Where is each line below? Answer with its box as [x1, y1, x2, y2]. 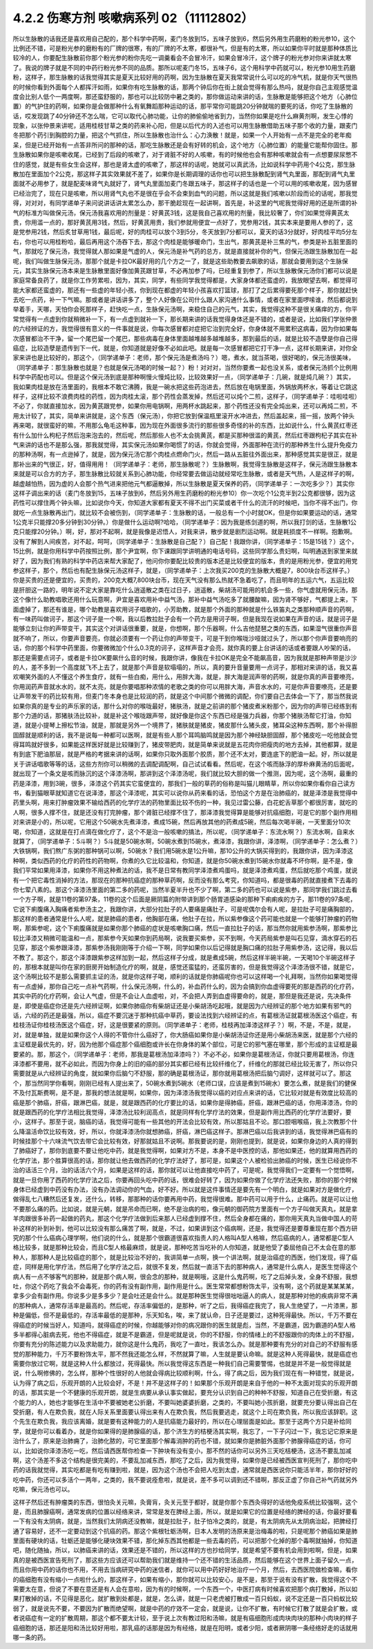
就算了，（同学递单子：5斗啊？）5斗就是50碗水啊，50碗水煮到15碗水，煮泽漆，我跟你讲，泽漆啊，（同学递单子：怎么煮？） [12, 837, 358, 845]
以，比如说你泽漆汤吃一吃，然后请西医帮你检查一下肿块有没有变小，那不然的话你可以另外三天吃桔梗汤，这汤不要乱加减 [12, 1447, 352, 1455]
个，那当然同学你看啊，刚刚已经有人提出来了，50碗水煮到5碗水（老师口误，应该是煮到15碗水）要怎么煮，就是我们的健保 [12, 1079, 357, 1087]
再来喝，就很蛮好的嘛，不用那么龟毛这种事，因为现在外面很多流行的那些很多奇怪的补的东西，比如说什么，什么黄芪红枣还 [12, 422, 358, 430]
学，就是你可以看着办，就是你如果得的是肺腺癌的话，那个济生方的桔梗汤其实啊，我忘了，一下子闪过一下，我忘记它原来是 [12, 1427, 358, 1435]
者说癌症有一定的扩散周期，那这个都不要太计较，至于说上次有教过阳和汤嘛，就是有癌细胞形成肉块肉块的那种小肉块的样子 [12, 1614, 358, 1622]
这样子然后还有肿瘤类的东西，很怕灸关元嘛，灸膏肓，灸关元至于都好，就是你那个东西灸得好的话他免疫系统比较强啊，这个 [12, 1498, 358, 1506]
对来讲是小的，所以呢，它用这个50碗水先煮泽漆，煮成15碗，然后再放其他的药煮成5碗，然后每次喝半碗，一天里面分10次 [12, 818, 351, 826]
